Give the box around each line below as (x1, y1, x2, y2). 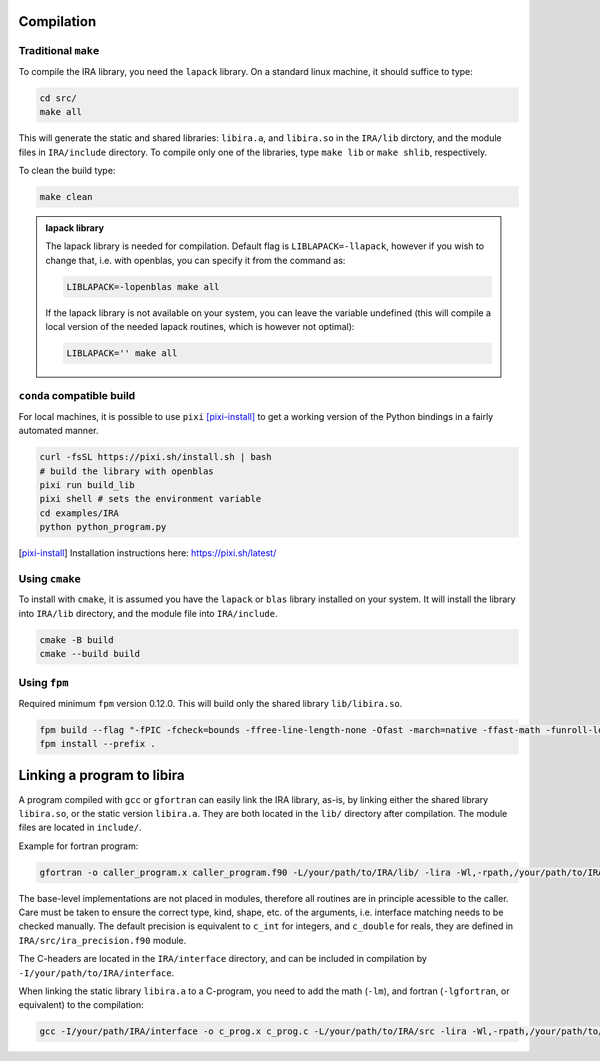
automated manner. (18, 425, 99, 437)
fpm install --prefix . (39, 738, 157, 750)
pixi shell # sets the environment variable (39, 493, 262, 505)
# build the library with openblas (39, 465, 214, 477)
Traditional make (18, 44, 100, 58)
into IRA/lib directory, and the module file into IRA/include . (18, 607, 278, 619)
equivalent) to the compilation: (18, 999, 144, 1011)
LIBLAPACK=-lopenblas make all (66, 281, 220, 292)
